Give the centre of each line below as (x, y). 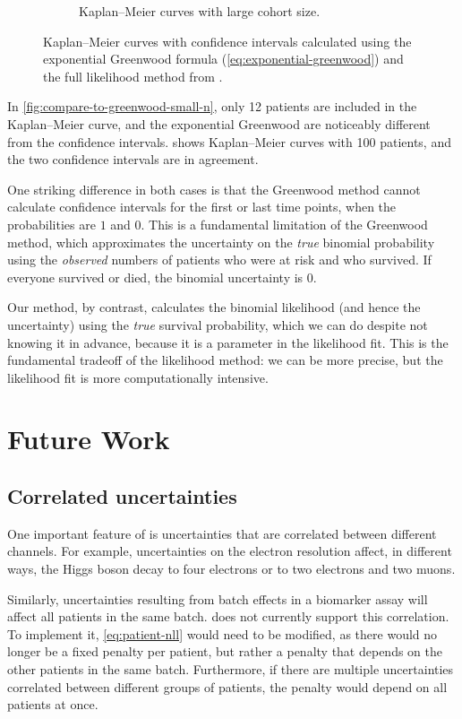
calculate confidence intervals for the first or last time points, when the (202, 207)
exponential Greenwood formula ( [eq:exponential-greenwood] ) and (223, 59)
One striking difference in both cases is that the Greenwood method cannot (214, 189)
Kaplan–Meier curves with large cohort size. (200, 11)
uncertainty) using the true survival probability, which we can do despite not (218, 324)
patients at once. (53, 704)
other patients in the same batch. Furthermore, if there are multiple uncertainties (231, 669)
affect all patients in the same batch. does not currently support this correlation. (228, 616)
